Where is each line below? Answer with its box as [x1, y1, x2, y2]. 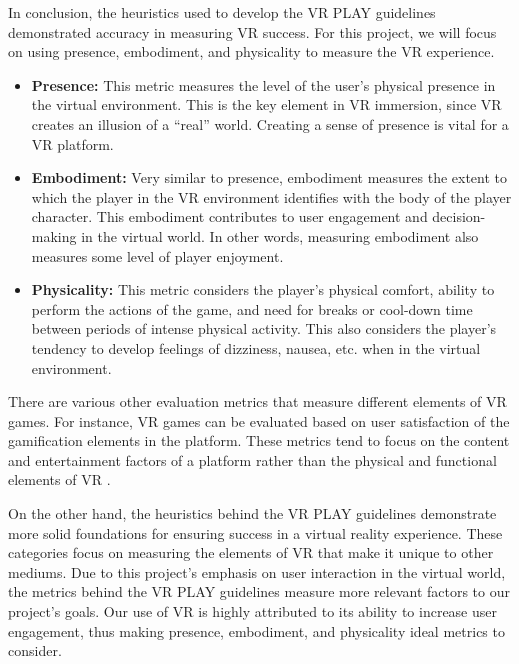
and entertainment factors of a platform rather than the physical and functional [8, 449, 497, 470]
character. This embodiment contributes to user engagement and [31, 206, 428, 227]
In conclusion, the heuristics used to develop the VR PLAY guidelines [8, 2, 436, 22]
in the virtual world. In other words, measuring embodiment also [81, 225, 479, 246]
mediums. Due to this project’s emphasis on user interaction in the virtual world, [8, 561, 506, 582]
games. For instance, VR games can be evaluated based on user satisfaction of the [8, 410, 510, 431]
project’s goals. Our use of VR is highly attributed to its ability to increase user [8, 601, 497, 622]
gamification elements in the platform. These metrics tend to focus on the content [8, 430, 510, 451]
